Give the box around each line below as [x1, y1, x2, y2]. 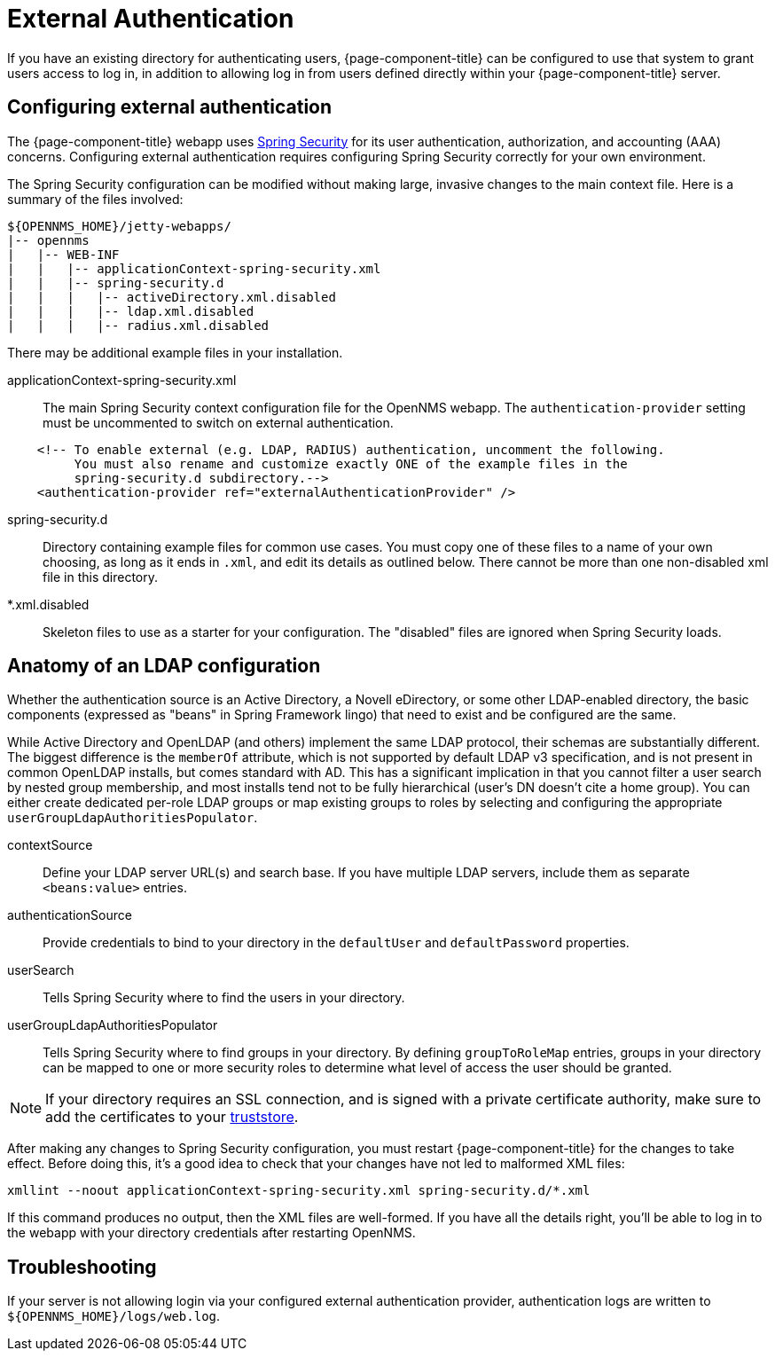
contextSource [7, 837, 93, 853]
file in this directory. [43, 569, 159, 585]
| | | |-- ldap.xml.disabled [7, 303, 254, 318]
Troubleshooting [7, 1255, 157, 1278]
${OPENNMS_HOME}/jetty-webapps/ [7, 218, 231, 233]
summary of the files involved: [7, 191, 184, 207]
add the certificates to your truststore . [45, 1108, 299, 1126]
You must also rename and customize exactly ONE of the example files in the [74, 456, 628, 471]
